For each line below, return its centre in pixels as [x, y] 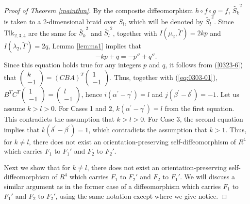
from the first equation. [200, 108]
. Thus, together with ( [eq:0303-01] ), [164, 77]
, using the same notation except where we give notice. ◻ [141, 196]
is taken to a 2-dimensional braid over [60, 22]
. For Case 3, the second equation [193, 118]
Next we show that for [37, 167]
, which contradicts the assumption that [148, 129]
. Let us [228, 94]
